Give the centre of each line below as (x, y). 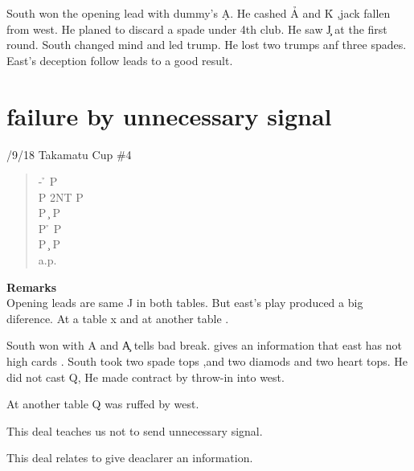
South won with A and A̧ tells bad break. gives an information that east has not (204, 345)
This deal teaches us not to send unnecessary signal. (135, 430)
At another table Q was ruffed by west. (103, 404)
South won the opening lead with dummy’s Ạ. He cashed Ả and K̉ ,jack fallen (199, 13)
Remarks (32, 287)
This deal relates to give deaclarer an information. (130, 458)
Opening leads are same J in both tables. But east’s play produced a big (185, 303)
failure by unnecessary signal (169, 115)
